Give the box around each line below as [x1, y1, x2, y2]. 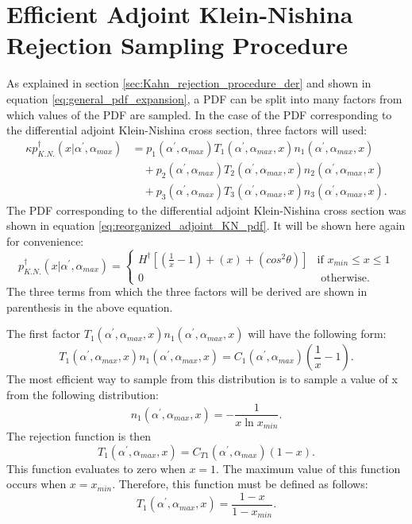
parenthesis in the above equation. [6, 298, 173, 315]
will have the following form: [248, 325, 387, 342]
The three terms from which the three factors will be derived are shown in [6, 283, 368, 300]
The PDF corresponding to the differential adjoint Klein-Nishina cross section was [6, 201, 406, 218]
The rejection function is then [6, 428, 152, 444]
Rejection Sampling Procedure [6, 29, 348, 61]
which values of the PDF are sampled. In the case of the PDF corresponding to [6, 106, 392, 122]
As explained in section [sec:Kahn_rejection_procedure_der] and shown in [6, 75, 372, 91]
